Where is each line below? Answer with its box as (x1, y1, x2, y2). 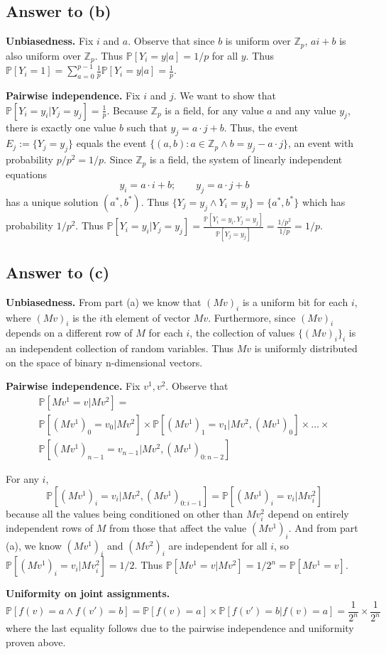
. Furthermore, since (208, 310, 296, 325)
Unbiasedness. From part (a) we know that (6, 294, 202, 309)
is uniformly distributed (254, 341, 358, 356)
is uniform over (225, 33, 291, 48)
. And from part (288, 520, 358, 535)
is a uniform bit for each (242, 294, 348, 309)
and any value (275, 102, 336, 117)
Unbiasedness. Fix (6, 33, 94, 48)
